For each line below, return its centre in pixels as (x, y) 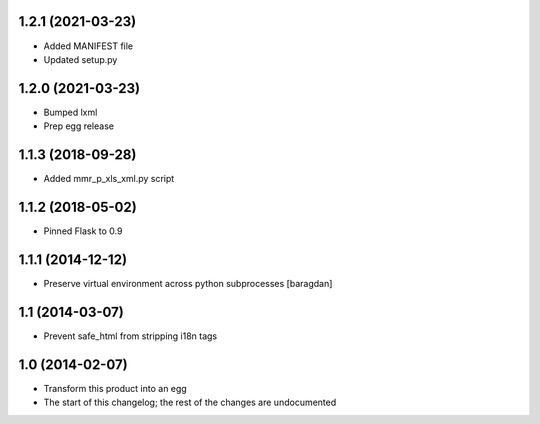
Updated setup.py (80, 59)
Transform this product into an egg (115, 388)
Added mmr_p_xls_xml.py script (109, 179)
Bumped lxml (70, 112)
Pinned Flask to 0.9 (83, 231)
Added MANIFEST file (88, 46)
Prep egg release (79, 126)
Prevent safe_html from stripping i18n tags (130, 336)
